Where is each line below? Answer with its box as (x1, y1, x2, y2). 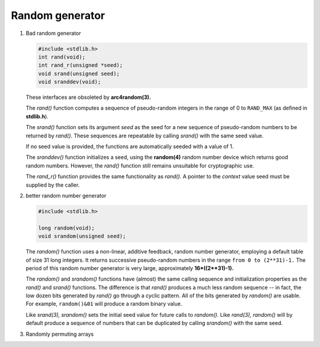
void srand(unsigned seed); (38, 70, 120, 77)
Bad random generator (25, 30, 81, 37)
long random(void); (38, 224, 95, 231)
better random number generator (25, 192, 107, 199)
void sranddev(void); (38, 79, 101, 85)
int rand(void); (38, 53, 86, 60)
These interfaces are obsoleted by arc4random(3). (25, 94, 151, 101)
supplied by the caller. (25, 181, 80, 188)
